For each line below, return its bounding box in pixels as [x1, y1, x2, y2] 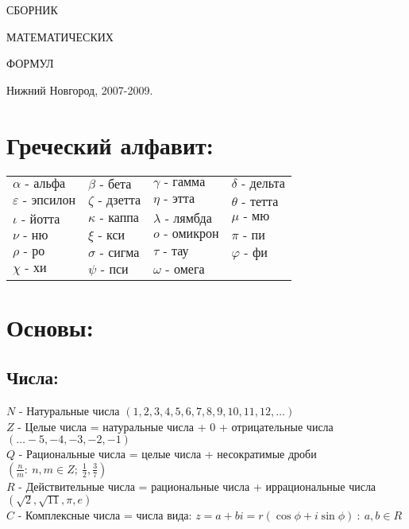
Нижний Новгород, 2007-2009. [6, 81, 153, 98]
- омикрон [164, 228, 219, 240]
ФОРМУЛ [6, 55, 54, 72]
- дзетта [98, 193, 141, 207]
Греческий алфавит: [6, 128, 214, 161]
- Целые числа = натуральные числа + [17, 418, 206, 434]
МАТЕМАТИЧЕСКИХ [6, 28, 114, 45]
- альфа [25, 177, 66, 190]
